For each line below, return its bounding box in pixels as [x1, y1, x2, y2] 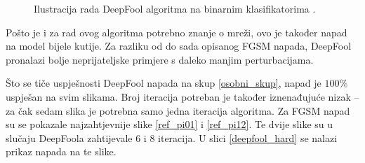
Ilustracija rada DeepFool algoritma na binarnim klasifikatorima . [34, 1, 316, 15]
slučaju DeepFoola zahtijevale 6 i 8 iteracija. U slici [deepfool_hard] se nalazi [6, 130, 338, 145]
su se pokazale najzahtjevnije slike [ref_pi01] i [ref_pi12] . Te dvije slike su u [6, 117, 333, 132]
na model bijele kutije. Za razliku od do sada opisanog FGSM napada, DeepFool [6, 38, 352, 53]
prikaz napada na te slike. [6, 144, 117, 159]
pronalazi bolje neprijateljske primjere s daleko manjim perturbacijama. [6, 52, 314, 66]
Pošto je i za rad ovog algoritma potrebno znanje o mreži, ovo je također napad [6, 24, 347, 39]
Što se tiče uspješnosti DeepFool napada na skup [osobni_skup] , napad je [6, 76, 321, 90]
